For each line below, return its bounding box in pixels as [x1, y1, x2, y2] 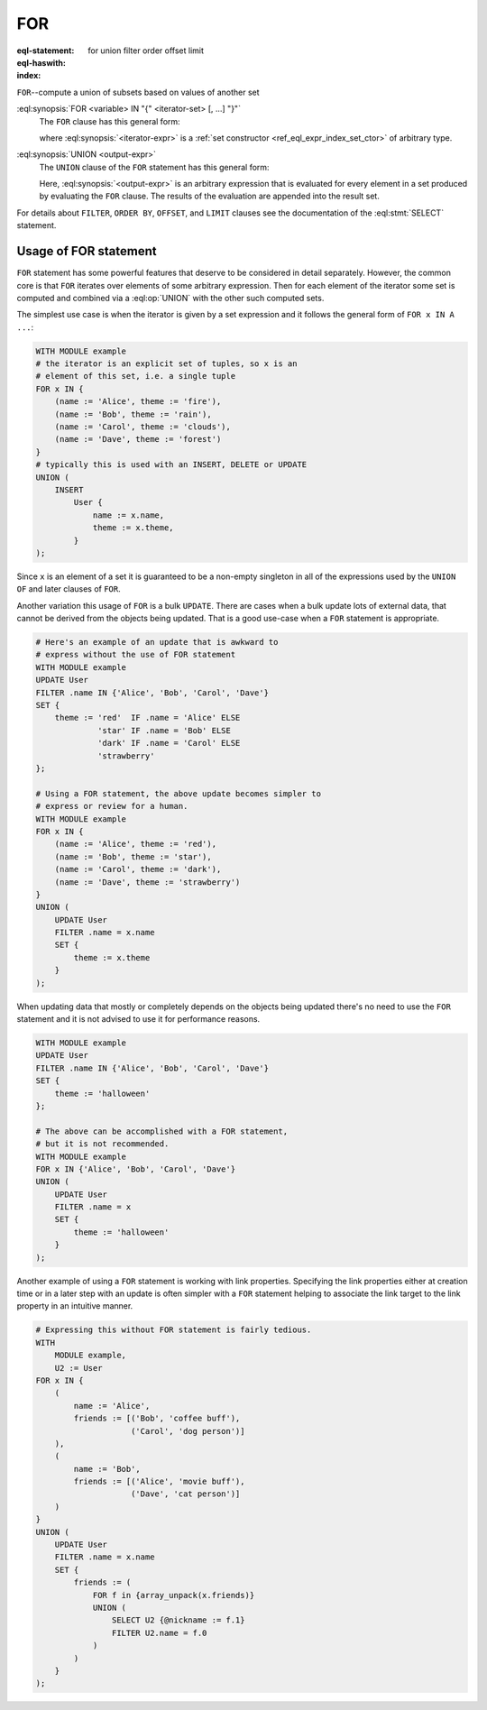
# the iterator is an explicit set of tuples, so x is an [35, 359, 298, 369]
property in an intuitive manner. [16, 1301, 133, 1311]
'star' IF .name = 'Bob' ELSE [97, 725, 232, 735]
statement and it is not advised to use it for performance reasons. [16, 1014, 261, 1024]
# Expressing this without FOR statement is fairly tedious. [35, 1325, 312, 1335]
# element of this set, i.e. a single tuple [35, 371, 236, 382]
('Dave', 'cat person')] [131, 1489, 241, 1499]
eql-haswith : [16, 57, 67, 68]
